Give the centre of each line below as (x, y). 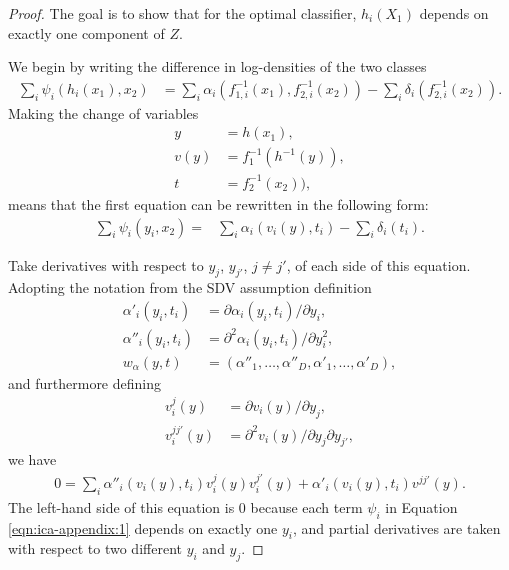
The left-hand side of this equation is (121, 506)
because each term (306, 506)
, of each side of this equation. (378, 264)
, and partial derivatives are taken (396, 527)
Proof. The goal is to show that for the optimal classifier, (182, 13)
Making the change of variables (103, 112)
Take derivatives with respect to (106, 264)
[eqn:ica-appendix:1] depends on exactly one (143, 527)
